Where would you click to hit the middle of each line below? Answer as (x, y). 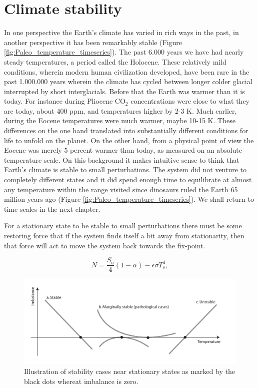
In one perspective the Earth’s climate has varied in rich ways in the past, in (121, 32)
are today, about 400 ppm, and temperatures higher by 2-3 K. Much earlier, (120, 110)
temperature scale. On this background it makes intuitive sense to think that (122, 159)
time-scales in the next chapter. (52, 209)
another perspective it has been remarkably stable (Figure (93, 42)
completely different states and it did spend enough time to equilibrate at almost (128, 179)
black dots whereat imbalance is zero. (81, 381)
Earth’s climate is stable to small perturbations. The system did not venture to (125, 169)
